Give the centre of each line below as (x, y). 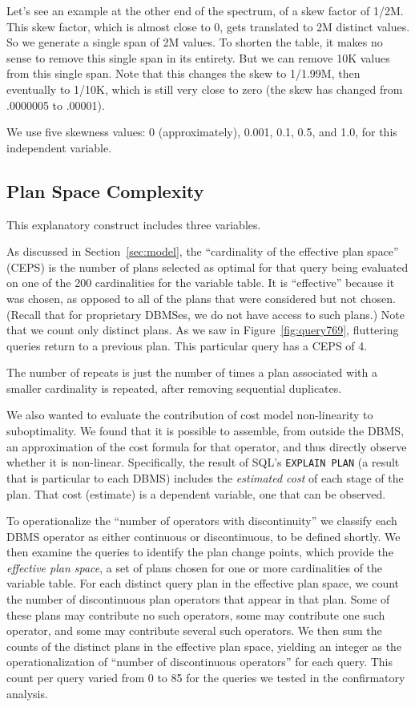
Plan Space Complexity (105, 190)
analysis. (27, 693)
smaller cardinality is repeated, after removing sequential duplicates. (174, 388)
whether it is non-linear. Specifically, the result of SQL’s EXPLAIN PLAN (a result (203, 462)
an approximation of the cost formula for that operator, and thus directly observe (207, 446)
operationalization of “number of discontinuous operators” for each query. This (200, 662)
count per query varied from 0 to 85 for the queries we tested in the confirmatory (206, 678)
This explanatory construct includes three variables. (134, 224)
